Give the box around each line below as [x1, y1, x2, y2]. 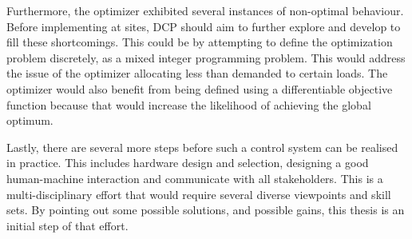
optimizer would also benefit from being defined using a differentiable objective [6, 80, 393, 97]
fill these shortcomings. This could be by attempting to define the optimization [6, 34, 393, 50]
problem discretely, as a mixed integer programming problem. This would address [6, 49, 406, 66]
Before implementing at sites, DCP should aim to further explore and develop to [6, 18, 401, 34]
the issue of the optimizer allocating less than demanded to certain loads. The [6, 65, 388, 82]
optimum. [6, 112, 53, 129]
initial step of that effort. [6, 217, 129, 233]
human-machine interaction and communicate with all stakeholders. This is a [6, 169, 383, 186]
